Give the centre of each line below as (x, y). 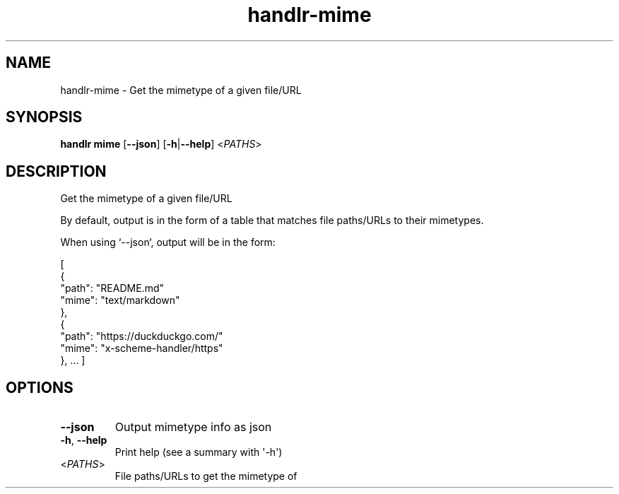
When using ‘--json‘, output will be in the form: (168, 242)
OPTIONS (40, 387)
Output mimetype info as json (193, 427)
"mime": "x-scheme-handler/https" (142, 348)
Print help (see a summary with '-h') (199, 452)
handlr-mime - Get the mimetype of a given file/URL (181, 90)
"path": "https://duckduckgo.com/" (142, 336)
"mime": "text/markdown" (120, 300)
